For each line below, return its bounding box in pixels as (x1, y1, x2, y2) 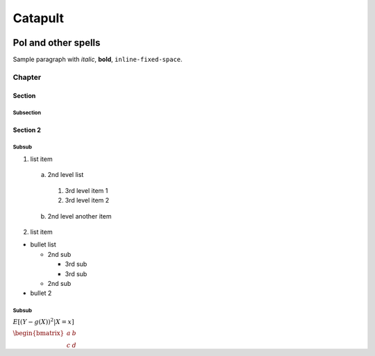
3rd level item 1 (65, 186, 108, 194)
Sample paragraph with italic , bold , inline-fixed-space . (12, 56, 183, 64)
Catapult (12, 10, 64, 26)
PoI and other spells (12, 37, 101, 49)
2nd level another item (47, 212, 112, 220)
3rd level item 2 (65, 196, 110, 205)
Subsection (12, 110, 42, 117)
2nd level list (47, 171, 84, 179)
